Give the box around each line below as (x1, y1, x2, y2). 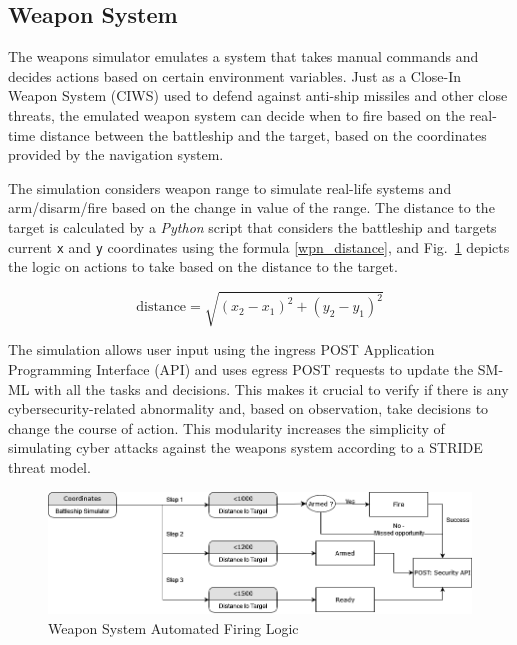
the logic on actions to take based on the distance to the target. (8, 256, 398, 277)
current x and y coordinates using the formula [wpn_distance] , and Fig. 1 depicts (8, 236, 510, 257)
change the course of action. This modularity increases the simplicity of (8, 417, 445, 438)
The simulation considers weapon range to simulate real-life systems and (8, 177, 452, 198)
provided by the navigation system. (8, 144, 224, 165)
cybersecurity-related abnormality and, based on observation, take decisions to (8, 398, 489, 419)
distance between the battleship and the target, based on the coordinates (39, 124, 487, 145)
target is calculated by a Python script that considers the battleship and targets (8, 216, 497, 237)
